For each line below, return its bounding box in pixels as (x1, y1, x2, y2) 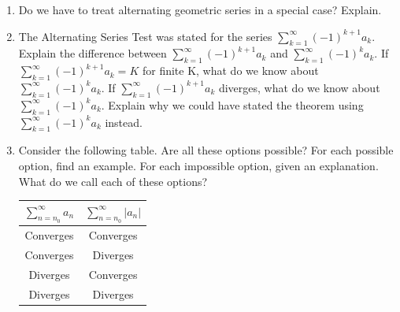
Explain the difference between (18, 45, 167, 61)
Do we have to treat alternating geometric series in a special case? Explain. (18, 2, 382, 17)
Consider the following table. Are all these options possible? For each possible (18, 142, 394, 158)
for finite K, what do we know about (142, 62, 319, 79)
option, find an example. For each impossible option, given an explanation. (18, 157, 379, 173)
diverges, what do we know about (218, 79, 380, 95)
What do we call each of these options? (18, 173, 208, 189)
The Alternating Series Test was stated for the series (18, 28, 272, 44)
